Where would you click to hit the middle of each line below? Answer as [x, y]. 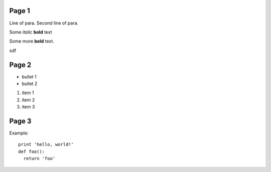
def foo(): [32, 151]
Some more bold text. [32, 41]
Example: [19, 133]
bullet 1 [29, 76]
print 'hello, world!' [46, 144]
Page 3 [20, 121]
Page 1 [20, 11]
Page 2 [20, 65]
